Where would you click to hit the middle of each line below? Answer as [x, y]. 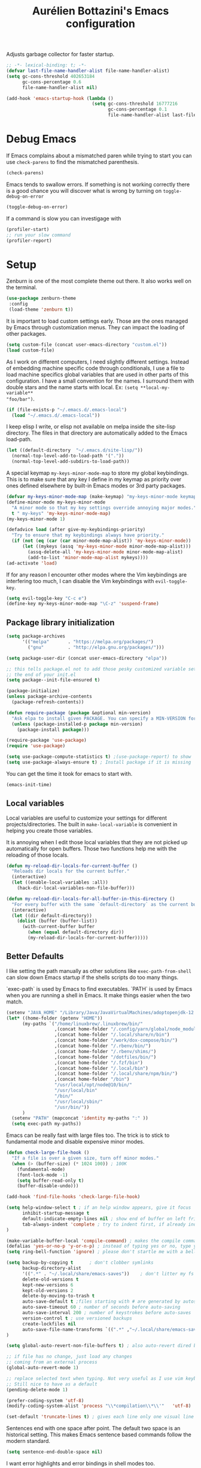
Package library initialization [60, 622]
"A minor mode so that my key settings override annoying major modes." [104, 508]
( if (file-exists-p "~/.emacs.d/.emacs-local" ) [67, 410]
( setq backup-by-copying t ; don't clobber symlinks [80, 1263]
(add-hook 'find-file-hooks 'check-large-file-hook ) [73, 1197]
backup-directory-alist [52, 1268]
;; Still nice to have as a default [52, 1384]
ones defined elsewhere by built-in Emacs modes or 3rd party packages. [96, 486]
